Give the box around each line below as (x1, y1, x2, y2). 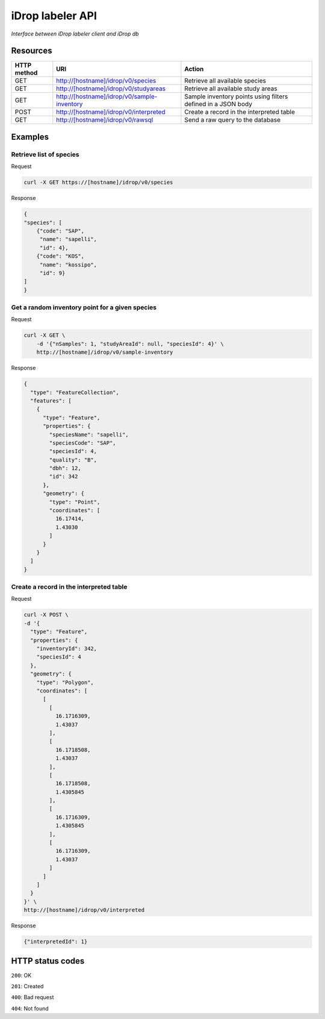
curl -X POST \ (23, 612, 69, 618)
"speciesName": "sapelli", (49, 431, 129, 438)
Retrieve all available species (184, 77, 267, 85)
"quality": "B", (49, 456, 97, 463)
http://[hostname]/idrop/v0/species (56, 77, 156, 85)
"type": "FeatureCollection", (30, 389, 120, 396)
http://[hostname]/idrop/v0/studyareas (56, 84, 166, 93)
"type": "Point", (49, 498, 101, 506)
